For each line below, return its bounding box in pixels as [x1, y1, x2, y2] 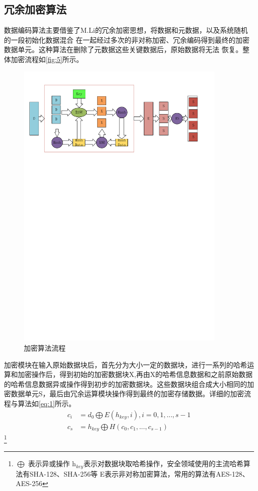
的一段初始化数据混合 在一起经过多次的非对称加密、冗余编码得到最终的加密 [4, 34, 250, 45]
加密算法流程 [24, 343, 65, 353]
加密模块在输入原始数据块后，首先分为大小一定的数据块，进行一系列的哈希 [4, 359, 247, 369]
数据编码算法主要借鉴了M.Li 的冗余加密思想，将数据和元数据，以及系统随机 [4, 25, 248, 35]
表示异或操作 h [28, 458, 76, 469]
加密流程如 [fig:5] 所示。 [10, 54, 83, 64]
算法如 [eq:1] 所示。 [17, 398, 76, 408]
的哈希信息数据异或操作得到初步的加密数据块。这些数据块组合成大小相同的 [4, 378, 247, 389]
